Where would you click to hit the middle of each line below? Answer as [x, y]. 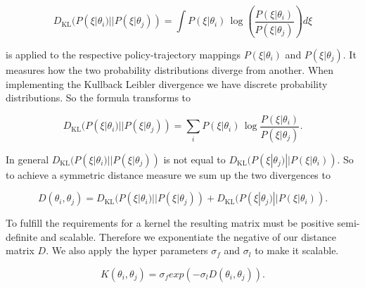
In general [27, 159]
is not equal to [194, 159]
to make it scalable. [297, 250]
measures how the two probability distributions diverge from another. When [170, 69]
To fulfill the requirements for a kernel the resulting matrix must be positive [170, 223]
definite [22, 236]
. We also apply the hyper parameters [127, 250]
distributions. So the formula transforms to [98, 98]
